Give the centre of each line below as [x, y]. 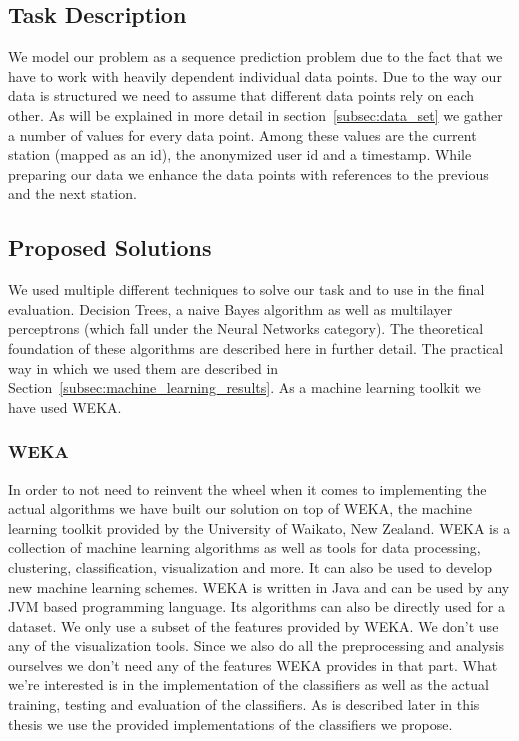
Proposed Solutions [110, 247]
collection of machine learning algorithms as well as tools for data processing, [244, 547]
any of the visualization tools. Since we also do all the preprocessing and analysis [256, 645]
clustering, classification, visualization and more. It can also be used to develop [250, 566]
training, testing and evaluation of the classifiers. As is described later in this [244, 704]
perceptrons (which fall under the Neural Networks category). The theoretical [246, 328]
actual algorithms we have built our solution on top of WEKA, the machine [240, 508]
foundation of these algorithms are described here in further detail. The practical [256, 347]
